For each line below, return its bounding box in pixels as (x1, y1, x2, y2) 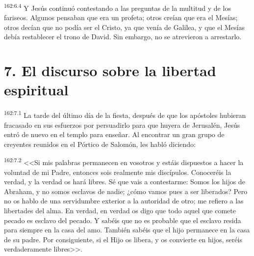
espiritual (4, 80, 69, 100)
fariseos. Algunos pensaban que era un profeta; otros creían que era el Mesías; (4, 12, 238, 23)
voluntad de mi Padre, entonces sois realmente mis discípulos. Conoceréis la (4, 167, 231, 177)
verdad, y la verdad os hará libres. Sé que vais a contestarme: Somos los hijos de (4, 176, 245, 187)
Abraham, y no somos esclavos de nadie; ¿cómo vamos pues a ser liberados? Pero (4, 186, 248, 196)
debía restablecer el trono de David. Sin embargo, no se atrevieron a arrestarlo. (4, 31, 242, 42)
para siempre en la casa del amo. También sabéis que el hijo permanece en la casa (4, 225, 250, 235)
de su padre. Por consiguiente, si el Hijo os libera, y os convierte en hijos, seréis (4, 234, 242, 244)
